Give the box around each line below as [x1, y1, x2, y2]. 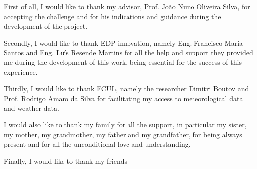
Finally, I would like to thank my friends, [4, 155, 129, 166]
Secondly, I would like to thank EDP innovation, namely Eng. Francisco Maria [4, 37, 243, 48]
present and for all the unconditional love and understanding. [4, 139, 191, 149]
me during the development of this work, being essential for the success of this [4, 56, 242, 67]
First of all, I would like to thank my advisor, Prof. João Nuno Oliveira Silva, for [4, 1, 250, 11]
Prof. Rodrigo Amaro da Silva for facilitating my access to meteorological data [4, 93, 243, 103]
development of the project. [4, 21, 88, 31]
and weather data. [4, 103, 59, 113]
